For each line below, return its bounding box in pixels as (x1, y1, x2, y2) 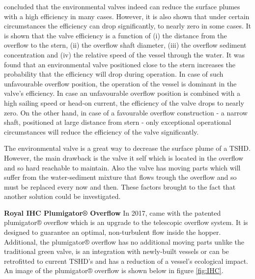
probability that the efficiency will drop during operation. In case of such (4, 69, 224, 79)
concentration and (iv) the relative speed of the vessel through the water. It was (4, 49, 245, 59)
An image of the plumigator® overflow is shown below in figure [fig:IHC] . (4, 265, 224, 276)
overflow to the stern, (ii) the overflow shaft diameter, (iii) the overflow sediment (4, 40, 247, 50)
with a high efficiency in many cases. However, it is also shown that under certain (4, 11, 250, 21)
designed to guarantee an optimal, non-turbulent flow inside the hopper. (4, 227, 221, 237)
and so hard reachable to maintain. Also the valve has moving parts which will (4, 162, 241, 172)
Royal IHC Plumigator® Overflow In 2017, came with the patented (4, 207, 221, 218)
